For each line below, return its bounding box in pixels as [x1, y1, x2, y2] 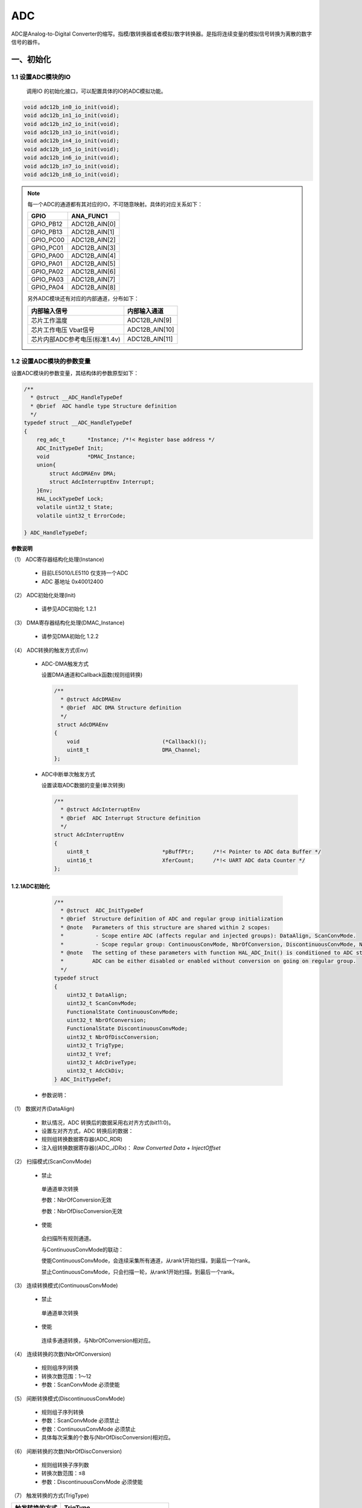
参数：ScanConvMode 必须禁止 [41, 1417, 120, 1424]
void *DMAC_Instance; [36, 453, 136, 460]
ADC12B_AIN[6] [71, 267, 116, 276]
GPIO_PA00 [31, 251, 64, 259]
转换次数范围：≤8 [41, 1469, 86, 1477]
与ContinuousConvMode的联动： [41, 1246, 124, 1253]
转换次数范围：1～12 [41, 1372, 92, 1380]
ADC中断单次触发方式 [41, 770, 95, 778]
